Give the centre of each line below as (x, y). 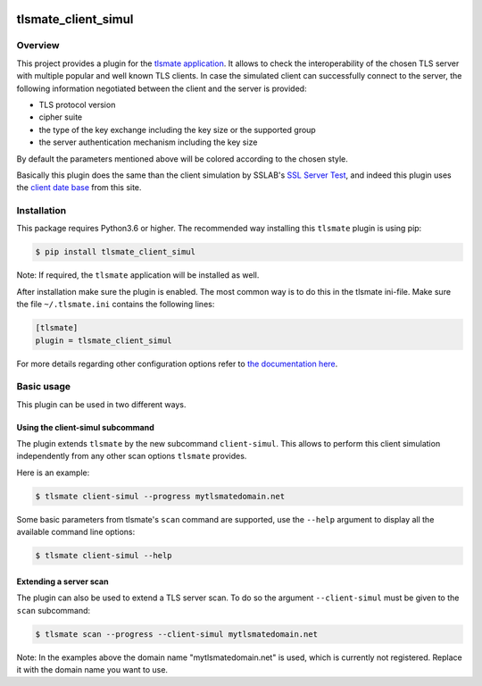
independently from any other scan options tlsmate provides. (132, 456)
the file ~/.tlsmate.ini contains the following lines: (116, 305)
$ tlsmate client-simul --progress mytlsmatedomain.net (160, 496)
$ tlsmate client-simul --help (104, 556)
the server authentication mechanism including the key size (148, 142)
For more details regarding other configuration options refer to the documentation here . (177, 364)
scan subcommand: (54, 610)
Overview (38, 46)
